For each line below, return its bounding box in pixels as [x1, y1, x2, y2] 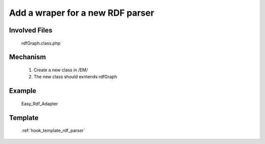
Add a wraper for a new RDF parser [9, 7, 155, 18]
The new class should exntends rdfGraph [33, 74, 117, 80]
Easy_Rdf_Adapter [21, 101, 58, 107]
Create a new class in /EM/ [33, 67, 88, 73]
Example [9, 86, 36, 95]
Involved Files [9, 26, 53, 34]
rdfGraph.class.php [21, 40, 61, 46]
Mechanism [9, 53, 46, 61]
